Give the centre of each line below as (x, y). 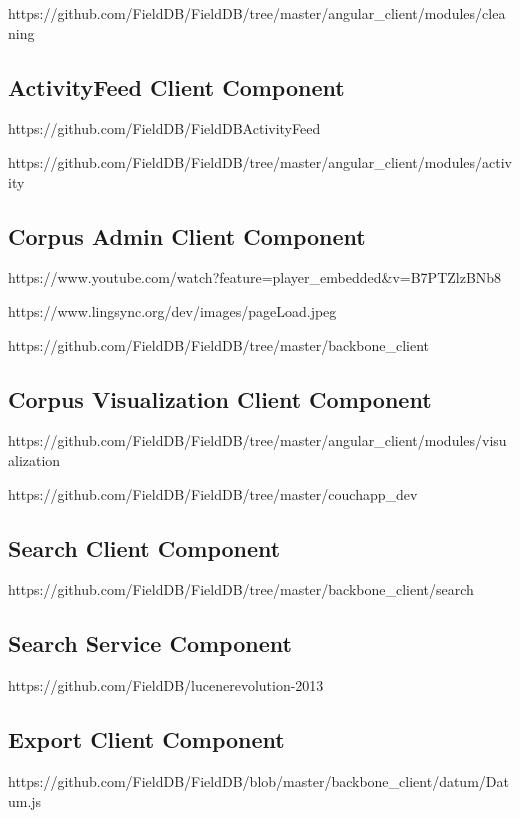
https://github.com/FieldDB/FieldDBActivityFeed (164, 128)
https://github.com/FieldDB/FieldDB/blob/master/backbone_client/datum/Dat (258, 780)
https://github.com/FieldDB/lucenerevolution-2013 (166, 685)
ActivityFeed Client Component (176, 86)
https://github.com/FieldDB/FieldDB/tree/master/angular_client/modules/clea (257, 13)
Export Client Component (146, 739)
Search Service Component (150, 643)
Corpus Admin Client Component (187, 235)
